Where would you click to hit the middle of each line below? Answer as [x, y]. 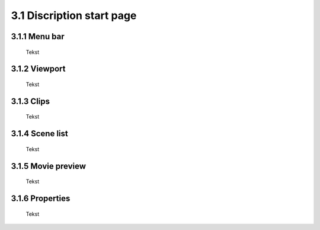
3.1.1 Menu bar [38, 36]
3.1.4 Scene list [39, 134]
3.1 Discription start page [74, 15]
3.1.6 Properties [41, 198]
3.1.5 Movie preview [48, 166]
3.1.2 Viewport [38, 69]
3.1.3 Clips [31, 101]
